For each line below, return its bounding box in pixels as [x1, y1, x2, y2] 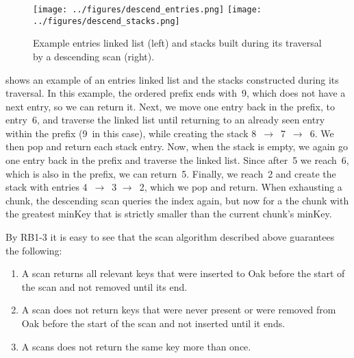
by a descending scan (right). [33, 49, 155, 63]
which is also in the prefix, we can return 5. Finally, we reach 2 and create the [5, 166, 336, 180]
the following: [5, 243, 62, 257]
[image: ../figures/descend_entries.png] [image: [33, 5, 262, 14]
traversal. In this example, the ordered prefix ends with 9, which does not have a [5, 86, 346, 100]
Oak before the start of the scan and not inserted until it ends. [21, 316, 286, 330]
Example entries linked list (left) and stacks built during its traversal [33, 36, 322, 50]
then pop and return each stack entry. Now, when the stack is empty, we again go [5, 139, 349, 154]
